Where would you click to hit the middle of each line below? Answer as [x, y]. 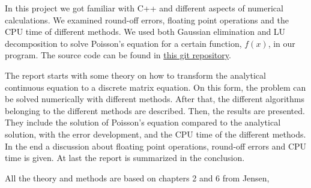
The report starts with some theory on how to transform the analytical [135, 75]
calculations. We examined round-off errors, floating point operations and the [147, 20]
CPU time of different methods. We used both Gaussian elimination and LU [145, 32]
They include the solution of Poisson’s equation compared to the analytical [143, 122]
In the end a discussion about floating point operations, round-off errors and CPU [156, 146]
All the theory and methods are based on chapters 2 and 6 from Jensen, [137, 177]
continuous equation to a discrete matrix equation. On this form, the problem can [155, 87]
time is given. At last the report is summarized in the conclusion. [125, 158]
